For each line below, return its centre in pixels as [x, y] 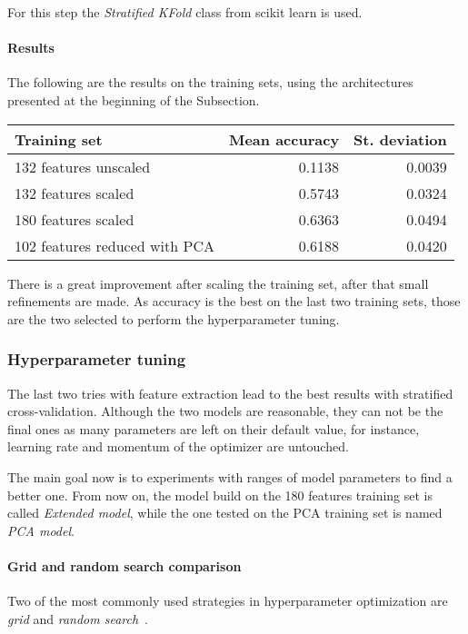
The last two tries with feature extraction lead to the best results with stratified [230, 393]
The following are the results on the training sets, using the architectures [210, 82]
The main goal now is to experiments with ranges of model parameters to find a [230, 476]
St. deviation [400, 139]
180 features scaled [75, 219]
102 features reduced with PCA [115, 245]
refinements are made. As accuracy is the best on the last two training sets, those [234, 301]
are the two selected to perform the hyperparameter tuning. [174, 318]
